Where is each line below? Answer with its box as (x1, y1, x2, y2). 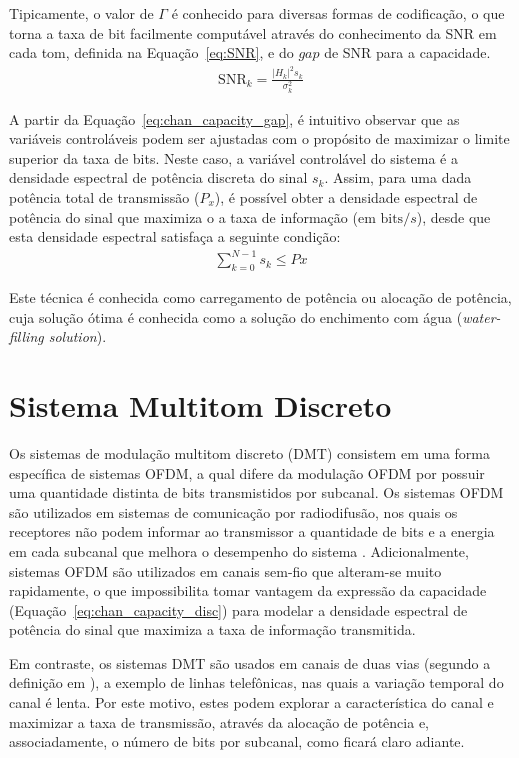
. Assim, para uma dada (324, 167, 472, 188)
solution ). (48, 326, 107, 347)
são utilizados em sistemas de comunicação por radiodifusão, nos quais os (9, 501, 458, 522)
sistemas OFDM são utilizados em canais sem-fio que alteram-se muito (9, 560, 442, 581)
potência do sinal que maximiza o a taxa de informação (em (9, 206, 376, 227)
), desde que (416, 206, 491, 227)
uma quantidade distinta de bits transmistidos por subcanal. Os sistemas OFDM (9, 482, 504, 503)
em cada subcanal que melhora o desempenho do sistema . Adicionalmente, (9, 540, 469, 561)
